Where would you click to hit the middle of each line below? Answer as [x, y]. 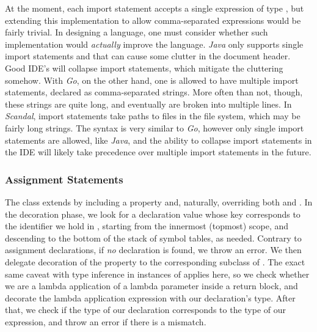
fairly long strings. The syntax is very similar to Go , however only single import [155, 127]
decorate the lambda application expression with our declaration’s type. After [150, 297]
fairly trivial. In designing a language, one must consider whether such [137, 32]
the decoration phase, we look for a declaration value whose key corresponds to [153, 214]
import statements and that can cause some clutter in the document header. [148, 56]
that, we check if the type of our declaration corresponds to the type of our [146, 310]
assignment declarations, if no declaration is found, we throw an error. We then [153, 250]
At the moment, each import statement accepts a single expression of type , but [155, 8]
